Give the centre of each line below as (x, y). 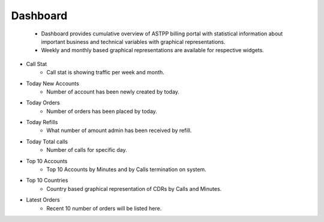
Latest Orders (43, 200)
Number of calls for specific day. (87, 150)
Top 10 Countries (47, 181)
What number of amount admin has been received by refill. (119, 130)
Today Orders (43, 103)
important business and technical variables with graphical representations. (133, 41)
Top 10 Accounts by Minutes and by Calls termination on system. (126, 169)
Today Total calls (47, 142)
